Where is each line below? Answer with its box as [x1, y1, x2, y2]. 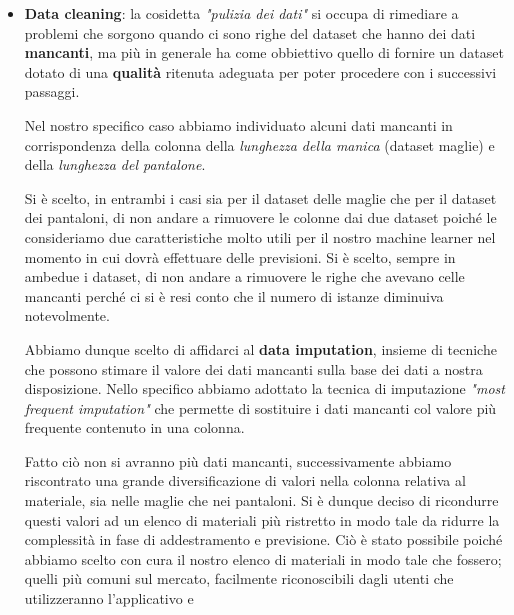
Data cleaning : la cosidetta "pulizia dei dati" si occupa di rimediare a [24, 3, 459, 23]
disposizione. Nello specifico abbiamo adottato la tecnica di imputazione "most [24, 378, 505, 399]
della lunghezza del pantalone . [24, 154, 206, 175]
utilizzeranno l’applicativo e [24, 588, 194, 609]
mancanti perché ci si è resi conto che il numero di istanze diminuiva [24, 285, 444, 306]
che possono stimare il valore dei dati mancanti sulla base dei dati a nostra [24, 358, 483, 379]
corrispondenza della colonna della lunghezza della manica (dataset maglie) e [24, 134, 495, 155]
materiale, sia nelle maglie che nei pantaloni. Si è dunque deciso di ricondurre [24, 490, 499, 511]
